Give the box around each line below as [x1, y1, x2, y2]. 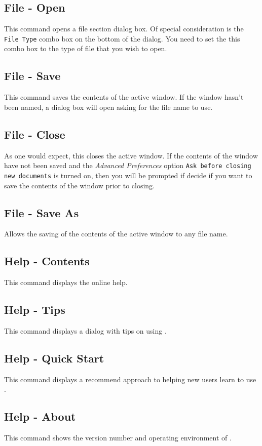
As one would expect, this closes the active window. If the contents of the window [4, 150, 258, 160]
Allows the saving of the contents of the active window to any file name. [4, 228, 228, 239]
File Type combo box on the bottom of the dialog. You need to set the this [4, 33, 240, 44]
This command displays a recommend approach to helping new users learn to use [4, 374, 256, 384]
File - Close [4, 126, 65, 142]
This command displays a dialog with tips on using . [4, 325, 167, 336]
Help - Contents [4, 253, 90, 269]
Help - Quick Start [4, 350, 104, 366]
